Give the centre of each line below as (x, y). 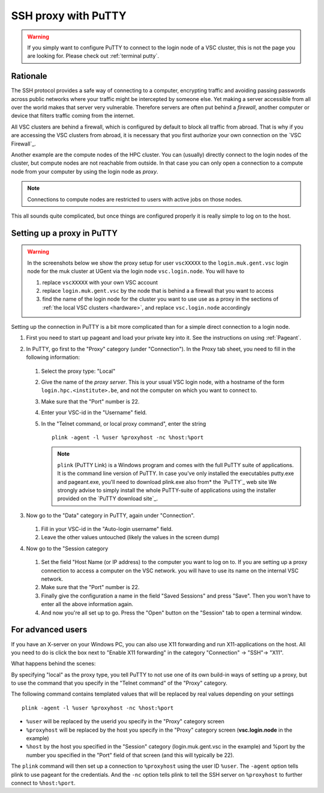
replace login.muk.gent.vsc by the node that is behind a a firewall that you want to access (158, 290)
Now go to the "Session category (67, 548)
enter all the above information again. (87, 604)
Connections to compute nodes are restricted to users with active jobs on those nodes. (135, 199)
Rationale (29, 76)
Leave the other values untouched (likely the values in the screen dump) (130, 537)
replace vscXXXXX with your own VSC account (100, 282)
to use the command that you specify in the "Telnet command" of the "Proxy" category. (119, 683)
